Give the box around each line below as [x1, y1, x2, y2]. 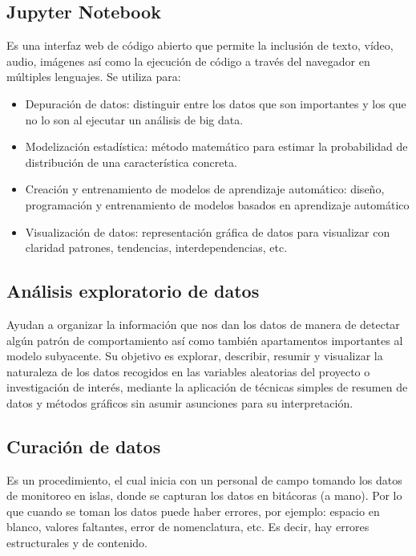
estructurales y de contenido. [6, 534, 148, 551]
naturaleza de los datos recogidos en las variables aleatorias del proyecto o [6, 363, 370, 379]
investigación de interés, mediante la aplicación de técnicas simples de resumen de [6, 379, 408, 396]
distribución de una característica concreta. [25, 153, 237, 170]
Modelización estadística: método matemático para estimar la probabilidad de [25, 138, 408, 155]
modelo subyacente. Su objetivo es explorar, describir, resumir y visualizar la [6, 347, 383, 364]
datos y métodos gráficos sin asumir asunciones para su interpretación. [6, 394, 353, 411]
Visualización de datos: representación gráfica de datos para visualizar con [25, 223, 390, 240]
